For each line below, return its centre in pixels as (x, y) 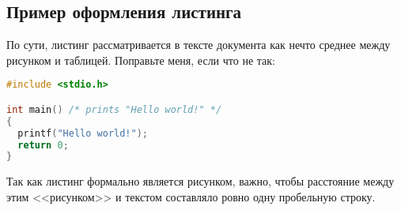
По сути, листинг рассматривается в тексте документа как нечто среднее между (199, 45)
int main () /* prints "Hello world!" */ (114, 109)
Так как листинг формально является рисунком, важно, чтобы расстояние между (200, 181)
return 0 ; (43, 145)
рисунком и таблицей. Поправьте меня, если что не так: (141, 60)
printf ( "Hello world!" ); (83, 133)
